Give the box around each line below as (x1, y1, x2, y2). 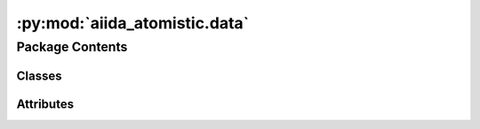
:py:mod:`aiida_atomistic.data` (16, 13, 250, 33)
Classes (16, 68, 62, 83)
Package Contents (16, 39, 128, 55)
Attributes (16, 96, 75, 111)
